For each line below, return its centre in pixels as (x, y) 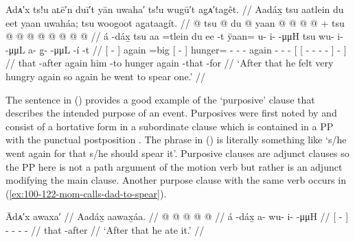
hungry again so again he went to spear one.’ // (106, 76)
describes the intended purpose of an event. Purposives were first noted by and (171, 113)
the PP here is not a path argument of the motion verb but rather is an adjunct (174, 166)
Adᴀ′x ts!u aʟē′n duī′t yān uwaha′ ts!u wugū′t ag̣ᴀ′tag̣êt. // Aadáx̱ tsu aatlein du (175, 9)
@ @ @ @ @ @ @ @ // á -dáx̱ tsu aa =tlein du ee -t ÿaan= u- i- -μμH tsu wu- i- (174, 36)
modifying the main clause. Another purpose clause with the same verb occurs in (176, 180)
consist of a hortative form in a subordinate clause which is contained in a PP (170, 126)
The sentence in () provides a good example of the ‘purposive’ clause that (160, 99)
